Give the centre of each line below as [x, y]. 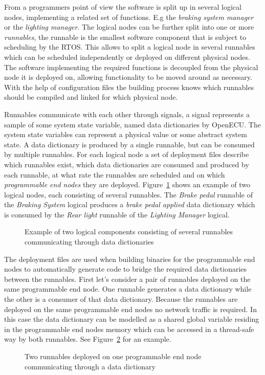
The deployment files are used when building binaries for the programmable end [130, 259]
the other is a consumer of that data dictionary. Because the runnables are [121, 299]
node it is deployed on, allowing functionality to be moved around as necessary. [128, 77]
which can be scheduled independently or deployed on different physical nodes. [127, 57]
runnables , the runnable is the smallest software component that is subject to [125, 37]
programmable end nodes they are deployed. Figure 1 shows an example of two [127, 184]
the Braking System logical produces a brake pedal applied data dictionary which [130, 204]
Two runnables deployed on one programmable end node [113, 356]
